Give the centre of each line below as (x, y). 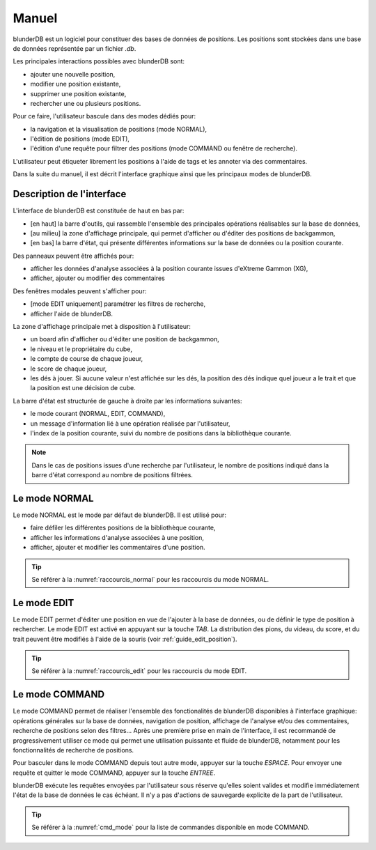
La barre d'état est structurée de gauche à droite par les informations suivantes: (128, 401)
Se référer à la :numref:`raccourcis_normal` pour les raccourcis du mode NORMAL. (150, 579)
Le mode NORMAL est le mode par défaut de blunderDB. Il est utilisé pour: (119, 515)
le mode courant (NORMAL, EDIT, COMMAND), (98, 414)
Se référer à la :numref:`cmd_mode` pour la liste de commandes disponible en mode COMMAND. (171, 827)
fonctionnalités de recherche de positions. (73, 750)
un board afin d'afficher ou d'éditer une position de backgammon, (125, 339)
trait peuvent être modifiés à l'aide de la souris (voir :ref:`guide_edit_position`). (125, 639)
